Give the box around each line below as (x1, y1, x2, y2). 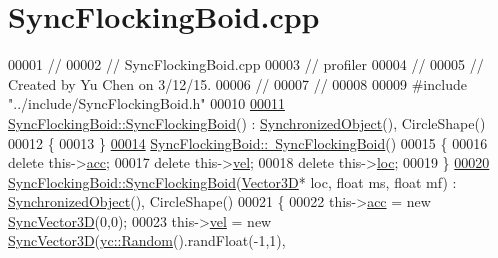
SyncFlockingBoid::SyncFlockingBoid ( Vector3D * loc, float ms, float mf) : (8, 171, 457, 192)
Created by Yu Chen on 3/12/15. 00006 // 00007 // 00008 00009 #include (8, 73, 467, 94)
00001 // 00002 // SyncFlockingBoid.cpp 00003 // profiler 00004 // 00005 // (8, 54, 484, 75)
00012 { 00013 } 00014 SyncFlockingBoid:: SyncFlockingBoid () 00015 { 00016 (8, 132, 488, 153)
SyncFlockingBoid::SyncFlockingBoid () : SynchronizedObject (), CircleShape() (8, 112, 486, 133)
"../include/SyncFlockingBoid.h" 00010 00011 (8, 93, 285, 114)
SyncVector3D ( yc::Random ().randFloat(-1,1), (8, 230, 286, 251)
